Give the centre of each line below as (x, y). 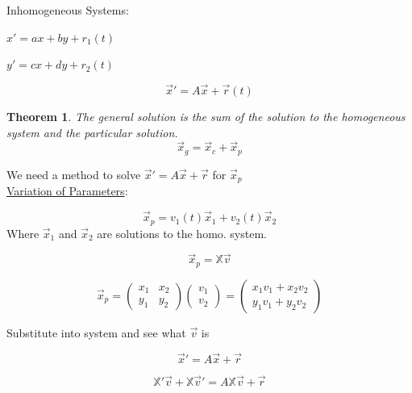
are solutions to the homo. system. (182, 233)
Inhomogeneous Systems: (68, 10)
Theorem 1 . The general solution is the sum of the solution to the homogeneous (206, 116)
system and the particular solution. (92, 132)
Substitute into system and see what (96, 332)
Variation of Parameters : (67, 191)
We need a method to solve (74, 174)
